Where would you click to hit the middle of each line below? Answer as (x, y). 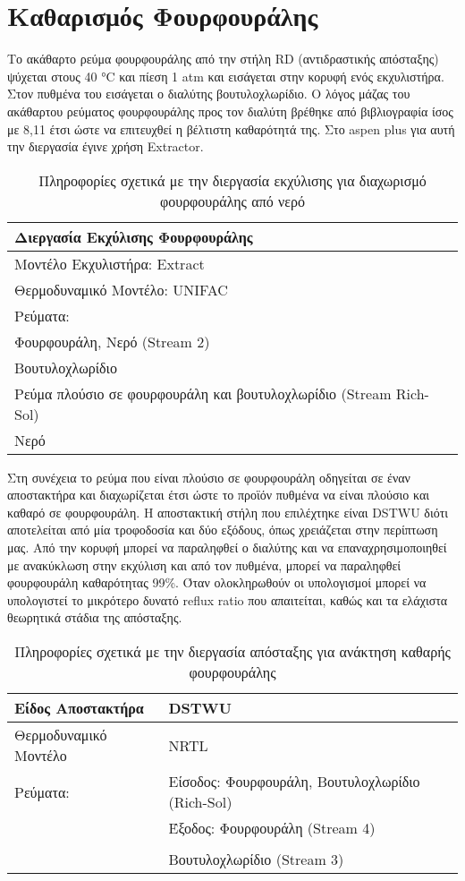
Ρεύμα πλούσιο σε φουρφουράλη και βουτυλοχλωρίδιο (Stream (203, 393)
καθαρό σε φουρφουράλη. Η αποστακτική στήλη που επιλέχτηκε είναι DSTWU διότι (228, 512)
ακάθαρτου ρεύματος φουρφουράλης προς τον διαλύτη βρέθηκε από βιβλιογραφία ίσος (230, 111)
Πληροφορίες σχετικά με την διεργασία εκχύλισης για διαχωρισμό (232, 180)
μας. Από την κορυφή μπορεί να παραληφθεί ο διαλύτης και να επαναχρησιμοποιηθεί (227, 547)
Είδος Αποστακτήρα (79, 708)
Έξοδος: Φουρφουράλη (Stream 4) (272, 828)
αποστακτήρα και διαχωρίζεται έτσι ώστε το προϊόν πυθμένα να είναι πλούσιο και (219, 495)
